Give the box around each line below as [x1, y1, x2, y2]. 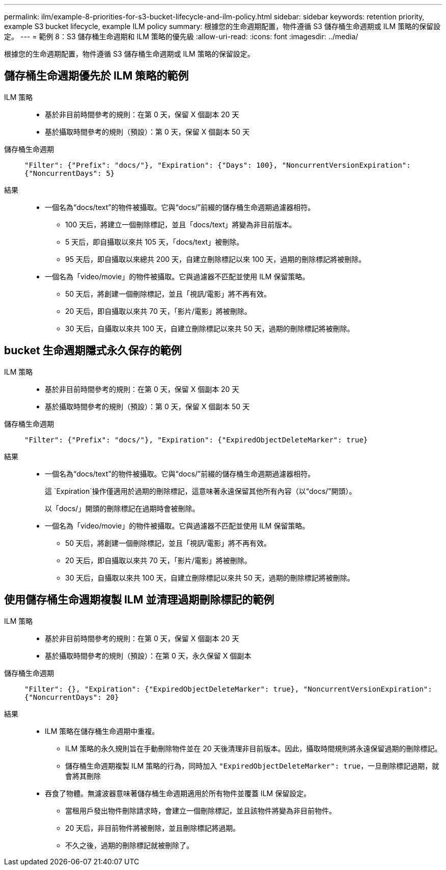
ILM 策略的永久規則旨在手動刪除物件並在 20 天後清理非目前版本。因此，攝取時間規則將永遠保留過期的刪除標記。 [65, 744, 442, 753]
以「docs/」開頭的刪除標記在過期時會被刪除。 [45, 504, 200, 513]
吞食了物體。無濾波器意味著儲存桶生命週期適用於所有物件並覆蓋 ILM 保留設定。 [45, 788, 311, 798]
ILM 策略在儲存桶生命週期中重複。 [45, 726, 159, 735]
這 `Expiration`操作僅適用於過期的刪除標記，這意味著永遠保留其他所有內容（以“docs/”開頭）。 [45, 486, 356, 495]
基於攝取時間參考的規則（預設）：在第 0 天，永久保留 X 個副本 [45, 651, 252, 660]
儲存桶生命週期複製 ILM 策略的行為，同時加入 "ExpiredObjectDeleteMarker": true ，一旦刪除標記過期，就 [65, 761, 439, 770]
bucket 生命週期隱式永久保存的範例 [4, 344, 182, 357]
